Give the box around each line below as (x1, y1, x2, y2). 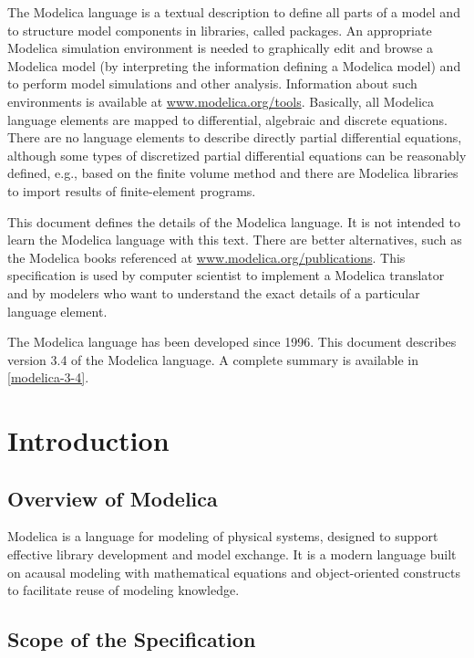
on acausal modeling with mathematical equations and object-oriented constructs (7, 562, 460, 581)
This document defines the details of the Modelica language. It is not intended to (7, 212, 460, 231)
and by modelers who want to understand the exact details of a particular (7, 283, 420, 302)
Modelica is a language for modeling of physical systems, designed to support (7, 527, 438, 546)
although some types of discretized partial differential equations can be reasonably (7, 145, 467, 164)
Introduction (7, 422, 170, 459)
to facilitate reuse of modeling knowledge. (7, 580, 240, 600)
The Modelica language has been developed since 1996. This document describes (7, 332, 457, 351)
